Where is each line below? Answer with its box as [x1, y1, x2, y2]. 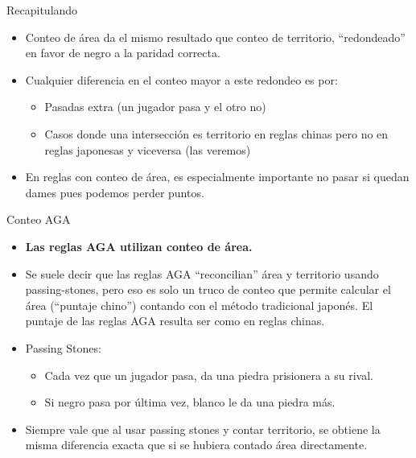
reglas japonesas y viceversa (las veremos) [44, 141, 251, 158]
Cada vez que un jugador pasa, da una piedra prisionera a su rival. [44, 366, 374, 383]
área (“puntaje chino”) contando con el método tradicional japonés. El [25, 296, 373, 313]
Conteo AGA [6, 211, 71, 228]
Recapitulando [6, 2, 78, 18]
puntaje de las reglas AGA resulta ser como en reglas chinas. [25, 312, 325, 329]
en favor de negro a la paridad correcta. [25, 44, 220, 61]
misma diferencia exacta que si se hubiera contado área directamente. [25, 436, 368, 453]
